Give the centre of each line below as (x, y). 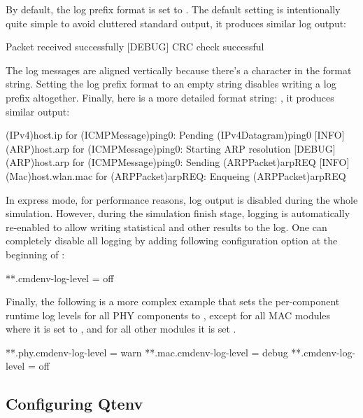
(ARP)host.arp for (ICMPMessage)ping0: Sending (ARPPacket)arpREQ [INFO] (178, 162)
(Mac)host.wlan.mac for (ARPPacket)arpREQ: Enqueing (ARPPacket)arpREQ (176, 175)
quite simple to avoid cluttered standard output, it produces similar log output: (176, 23)
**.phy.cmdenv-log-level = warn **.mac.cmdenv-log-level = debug (147, 352)
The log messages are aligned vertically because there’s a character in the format (179, 70)
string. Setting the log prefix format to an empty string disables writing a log (171, 84)
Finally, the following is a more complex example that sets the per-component (173, 301)
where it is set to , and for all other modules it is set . (121, 329)
